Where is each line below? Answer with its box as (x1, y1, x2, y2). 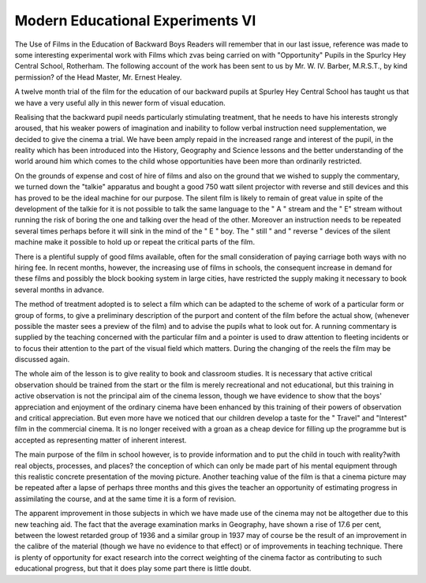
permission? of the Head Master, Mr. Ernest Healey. (14, 72, 182, 82)
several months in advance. (14, 285, 104, 294)
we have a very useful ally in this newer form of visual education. (14, 98, 226, 107)
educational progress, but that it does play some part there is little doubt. (14, 564, 252, 574)
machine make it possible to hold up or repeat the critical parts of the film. (14, 237, 256, 247)
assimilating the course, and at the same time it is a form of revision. (14, 494, 237, 503)
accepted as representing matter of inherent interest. (14, 435, 187, 445)
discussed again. (14, 355, 70, 364)
